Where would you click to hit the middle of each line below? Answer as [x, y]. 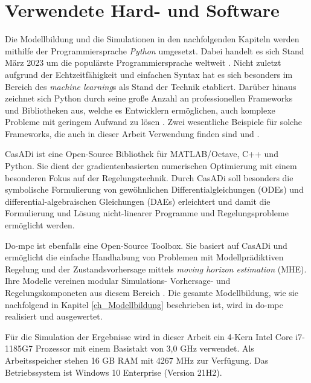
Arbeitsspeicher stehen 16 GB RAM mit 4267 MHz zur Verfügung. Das [137, 360]
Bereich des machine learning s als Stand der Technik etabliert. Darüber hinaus [151, 86]
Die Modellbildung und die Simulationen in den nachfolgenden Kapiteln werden [152, 39]
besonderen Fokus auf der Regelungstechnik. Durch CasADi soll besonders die [149, 177]
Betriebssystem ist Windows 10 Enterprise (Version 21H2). [114, 372]
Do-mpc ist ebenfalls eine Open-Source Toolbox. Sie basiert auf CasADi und [146, 245]
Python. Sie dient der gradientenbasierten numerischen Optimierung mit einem [151, 166]
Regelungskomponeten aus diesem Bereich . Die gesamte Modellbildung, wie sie [152, 292]
